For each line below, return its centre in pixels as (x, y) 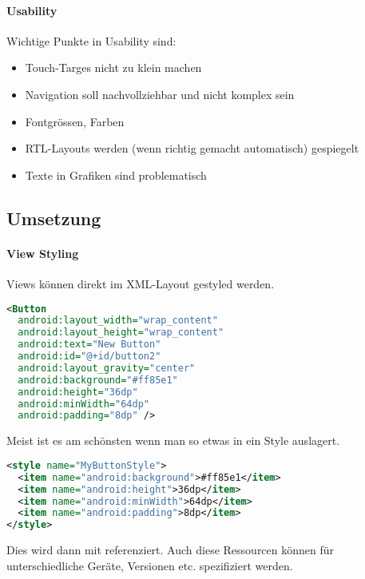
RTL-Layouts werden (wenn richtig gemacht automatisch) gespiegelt (192, 148)
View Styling (43, 253)
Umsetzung (54, 218)
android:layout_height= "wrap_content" (121, 333)
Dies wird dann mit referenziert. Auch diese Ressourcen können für (171, 550)
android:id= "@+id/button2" (89, 357)
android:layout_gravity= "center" (107, 368)
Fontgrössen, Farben (75, 121)
